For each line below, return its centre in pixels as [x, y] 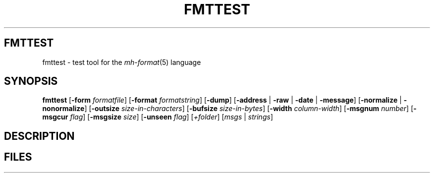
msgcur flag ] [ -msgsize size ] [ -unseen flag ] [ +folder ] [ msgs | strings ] [158, 117]
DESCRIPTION [39, 136]
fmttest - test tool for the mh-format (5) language [122, 62]
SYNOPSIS [31, 81]
